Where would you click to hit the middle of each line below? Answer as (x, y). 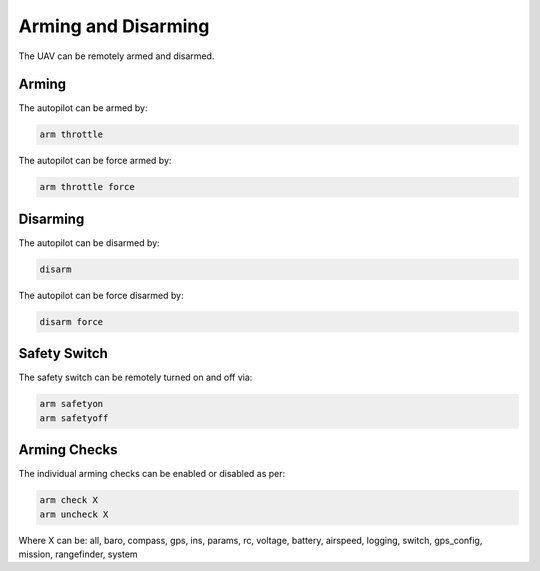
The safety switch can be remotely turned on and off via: (135, 377)
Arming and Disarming (114, 26)
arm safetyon (71, 404)
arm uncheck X (74, 514)
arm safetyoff (74, 418)
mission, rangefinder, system (78, 554)
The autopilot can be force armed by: (95, 161)
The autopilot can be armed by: (83, 108)
